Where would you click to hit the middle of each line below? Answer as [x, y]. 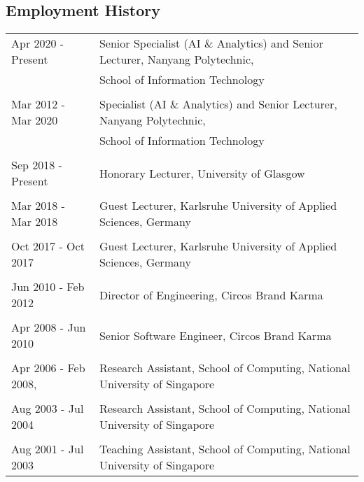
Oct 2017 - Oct [48, 246]
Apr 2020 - [38, 43]
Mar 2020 [35, 120]
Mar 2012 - [38, 104]
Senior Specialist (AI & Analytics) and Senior [211, 43]
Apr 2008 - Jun [49, 327]
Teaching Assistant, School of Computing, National [225, 449]
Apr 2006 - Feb [48, 368]
